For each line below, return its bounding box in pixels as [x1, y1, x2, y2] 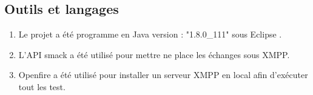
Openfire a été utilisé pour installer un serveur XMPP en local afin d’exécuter [18, 68, 308, 81]
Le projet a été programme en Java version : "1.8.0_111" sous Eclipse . [18, 28, 282, 41]
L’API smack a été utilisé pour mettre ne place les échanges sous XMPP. [18, 48, 290, 61]
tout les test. [18, 80, 66, 93]
